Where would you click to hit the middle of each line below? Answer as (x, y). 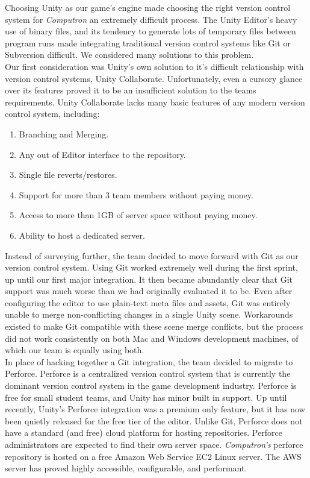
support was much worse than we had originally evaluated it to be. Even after (149, 291)
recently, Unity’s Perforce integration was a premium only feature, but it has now (155, 409)
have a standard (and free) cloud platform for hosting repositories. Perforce (144, 432)
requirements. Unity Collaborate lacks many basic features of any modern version (155, 102)
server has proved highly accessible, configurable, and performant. (126, 468)
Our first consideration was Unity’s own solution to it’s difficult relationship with (154, 66)
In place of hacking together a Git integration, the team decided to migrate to (149, 361)
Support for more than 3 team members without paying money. (136, 194)
